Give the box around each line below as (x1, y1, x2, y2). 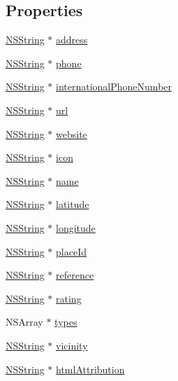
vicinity (56, 338, 88, 352)
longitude (56, 220, 96, 235)
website (56, 126, 87, 141)
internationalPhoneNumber (56, 79, 172, 94)
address (56, 32, 88, 47)
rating (56, 291, 82, 305)
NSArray (6, 314, 43, 329)
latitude (56, 197, 89, 212)
